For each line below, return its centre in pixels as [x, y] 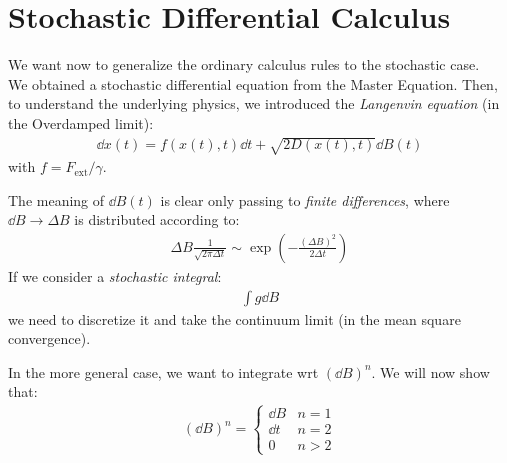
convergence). [49, 338]
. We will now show [430, 371]
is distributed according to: [157, 219]
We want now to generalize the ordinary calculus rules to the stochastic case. [244, 64]
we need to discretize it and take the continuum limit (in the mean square [234, 318]
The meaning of [56, 199]
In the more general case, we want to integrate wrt [163, 371]
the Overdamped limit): [81, 122]
